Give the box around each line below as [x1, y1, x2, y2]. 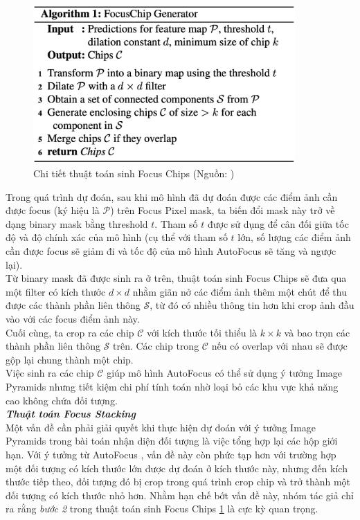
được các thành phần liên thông [6, 298, 141, 312]
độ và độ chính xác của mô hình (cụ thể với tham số [6, 230, 228, 244]
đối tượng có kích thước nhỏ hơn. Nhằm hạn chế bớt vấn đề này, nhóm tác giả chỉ [6, 487, 354, 502]
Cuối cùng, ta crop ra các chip [6, 325, 134, 339]
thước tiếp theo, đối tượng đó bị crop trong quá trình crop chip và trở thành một [6, 474, 351, 489]
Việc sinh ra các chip [6, 366, 94, 380]
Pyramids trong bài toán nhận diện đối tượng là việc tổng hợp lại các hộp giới [6, 433, 338, 448]
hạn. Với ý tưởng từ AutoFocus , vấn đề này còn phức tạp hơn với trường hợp [6, 447, 336, 461]
